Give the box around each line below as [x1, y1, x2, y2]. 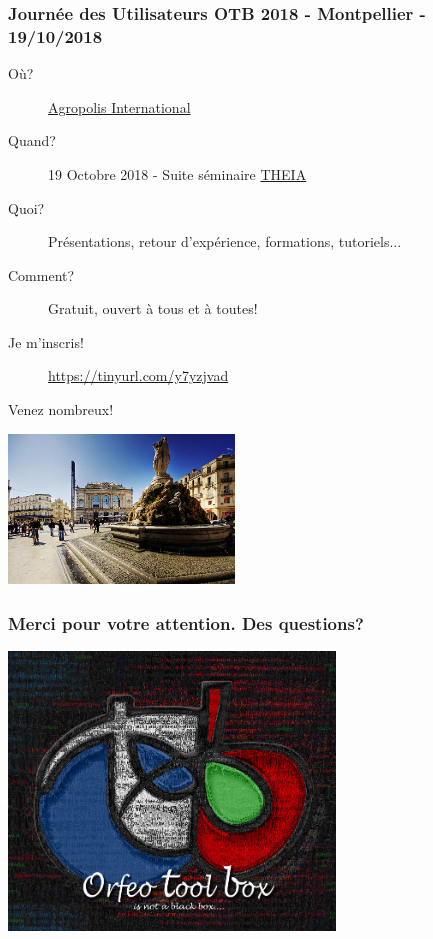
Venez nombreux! [8, 399, 114, 420]
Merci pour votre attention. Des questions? [8, 610, 364, 635]
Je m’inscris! [8, 331, 84, 352]
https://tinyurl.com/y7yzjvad [48, 365, 229, 386]
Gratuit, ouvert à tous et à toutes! [48, 298, 258, 319]
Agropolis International [48, 96, 191, 117]
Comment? [8, 264, 75, 285]
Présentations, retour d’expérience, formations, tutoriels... [48, 231, 402, 252]
